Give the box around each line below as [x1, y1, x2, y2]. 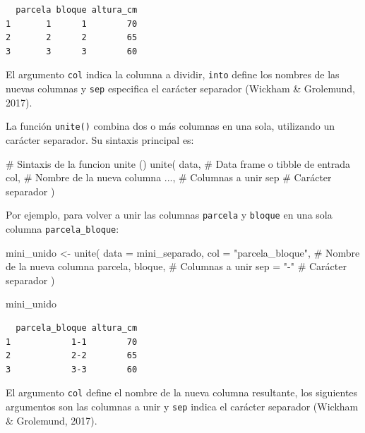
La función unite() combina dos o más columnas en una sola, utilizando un [6, 118, 335, 133]
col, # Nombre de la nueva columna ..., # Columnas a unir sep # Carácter [6, 170, 332, 185]
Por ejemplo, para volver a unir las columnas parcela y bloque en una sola [6, 207, 333, 222]
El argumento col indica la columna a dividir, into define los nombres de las [6, 67, 340, 82]
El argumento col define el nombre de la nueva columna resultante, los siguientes [6, 385, 358, 400]
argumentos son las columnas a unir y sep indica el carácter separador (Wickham [6, 399, 359, 414]
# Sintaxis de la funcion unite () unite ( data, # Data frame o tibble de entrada [6, 156, 351, 171]
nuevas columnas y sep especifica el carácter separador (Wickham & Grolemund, [6, 81, 355, 96]
